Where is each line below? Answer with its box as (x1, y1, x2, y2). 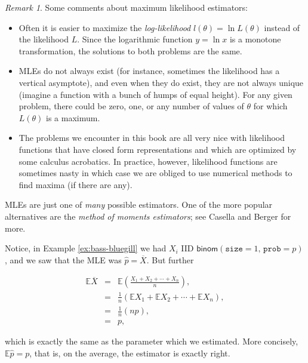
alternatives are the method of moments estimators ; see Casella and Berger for (5, 210, 291, 222)
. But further (146, 253, 194, 266)
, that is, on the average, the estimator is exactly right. (29, 346, 230, 359)
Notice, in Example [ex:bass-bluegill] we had (5, 242, 167, 254)
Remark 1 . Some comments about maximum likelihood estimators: (5, 1, 248, 13)
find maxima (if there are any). (19, 178, 133, 190)
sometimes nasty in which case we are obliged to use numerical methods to (19, 167, 292, 179)
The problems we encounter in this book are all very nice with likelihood (19, 131, 285, 144)
